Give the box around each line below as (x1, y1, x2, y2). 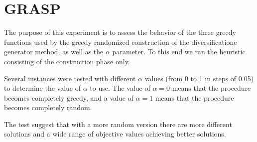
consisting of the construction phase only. (4, 56, 130, 66)
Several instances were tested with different (4, 73, 136, 83)
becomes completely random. (4, 102, 92, 113)
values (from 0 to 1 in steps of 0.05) (144, 73, 254, 83)
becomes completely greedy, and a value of (4, 92, 133, 103)
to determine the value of (4, 83, 81, 93)
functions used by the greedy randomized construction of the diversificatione (4, 36, 237, 47)
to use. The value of (90, 83, 150, 93)
